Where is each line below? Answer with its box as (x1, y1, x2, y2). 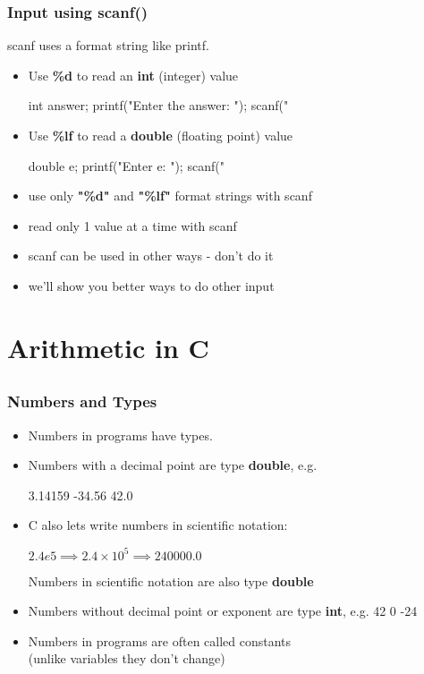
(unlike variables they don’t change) (28, 649, 225, 668)
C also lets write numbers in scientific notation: (28, 516, 288, 534)
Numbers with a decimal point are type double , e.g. (28, 456, 318, 474)
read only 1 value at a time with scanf (28, 216, 237, 235)
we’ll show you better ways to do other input (28, 276, 275, 294)
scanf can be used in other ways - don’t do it (28, 246, 274, 265)
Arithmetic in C (7, 328, 209, 365)
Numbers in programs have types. (28, 425, 213, 444)
